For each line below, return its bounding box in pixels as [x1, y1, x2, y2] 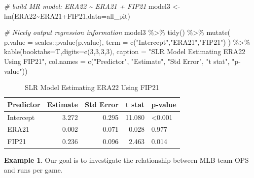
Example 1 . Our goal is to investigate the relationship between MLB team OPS [4, 155, 249, 165]
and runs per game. [4, 164, 63, 175]
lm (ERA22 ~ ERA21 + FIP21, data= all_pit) [4, 10, 131, 21]
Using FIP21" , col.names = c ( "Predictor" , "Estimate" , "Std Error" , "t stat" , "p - [4, 56, 241, 66]
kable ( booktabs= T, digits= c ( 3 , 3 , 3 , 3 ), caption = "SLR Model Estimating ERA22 [4, 46, 246, 57]
